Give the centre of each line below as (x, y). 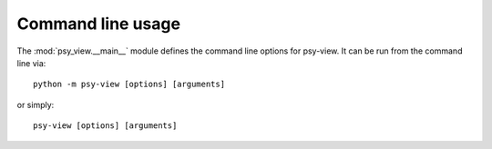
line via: (31, 63)
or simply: (36, 104)
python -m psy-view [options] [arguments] (129, 84)
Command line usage (99, 24)
